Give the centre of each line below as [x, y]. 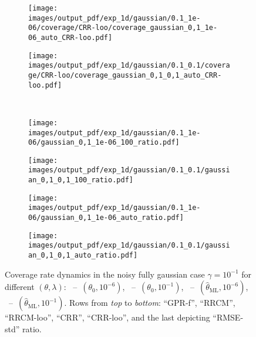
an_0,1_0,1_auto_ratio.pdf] [83, 256]
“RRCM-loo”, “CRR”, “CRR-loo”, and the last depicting [107, 317]
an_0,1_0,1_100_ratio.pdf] [81, 180]
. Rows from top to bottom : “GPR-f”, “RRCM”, [150, 303]
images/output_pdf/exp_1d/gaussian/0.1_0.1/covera [129, 66]
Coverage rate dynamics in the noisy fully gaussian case [105, 274]
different [20, 287]
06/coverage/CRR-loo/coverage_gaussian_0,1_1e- [123, 28]
